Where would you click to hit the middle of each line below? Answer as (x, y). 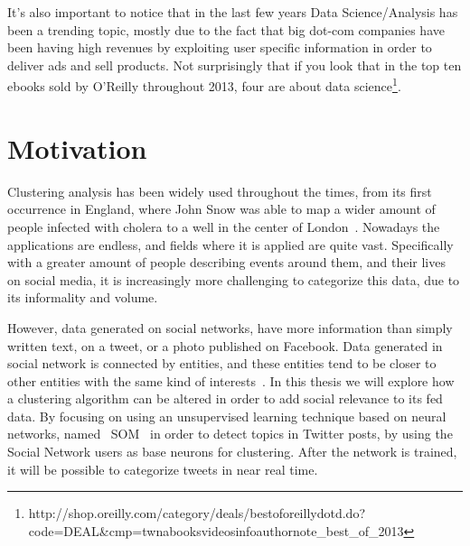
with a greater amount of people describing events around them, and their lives (226, 262)
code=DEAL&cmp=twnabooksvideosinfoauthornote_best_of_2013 (216, 530)
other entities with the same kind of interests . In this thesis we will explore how (231, 380)
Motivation (77, 148)
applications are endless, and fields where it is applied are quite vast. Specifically (230, 244)
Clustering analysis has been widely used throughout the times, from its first (220, 191)
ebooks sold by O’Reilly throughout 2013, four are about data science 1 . (204, 85)
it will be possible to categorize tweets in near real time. (163, 469)
